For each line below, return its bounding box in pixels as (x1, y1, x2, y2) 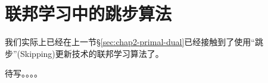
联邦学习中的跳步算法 (5, 1, 172, 25)
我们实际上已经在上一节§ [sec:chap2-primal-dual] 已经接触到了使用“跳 (5, 36, 263, 48)
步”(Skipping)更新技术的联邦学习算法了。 (5, 47, 164, 59)
